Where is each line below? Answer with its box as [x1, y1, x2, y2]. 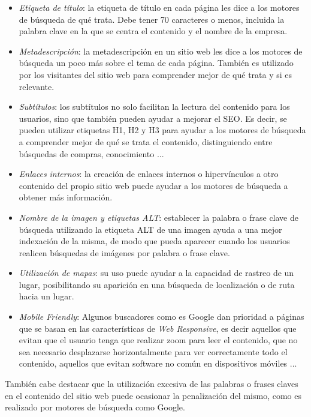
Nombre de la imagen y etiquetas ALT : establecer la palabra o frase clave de [19, 211, 298, 223]
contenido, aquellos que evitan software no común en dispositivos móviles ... [19, 357, 297, 370]
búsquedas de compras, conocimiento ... [19, 147, 164, 160]
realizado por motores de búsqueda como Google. [5, 401, 185, 413]
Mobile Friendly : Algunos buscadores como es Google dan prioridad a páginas [19, 310, 304, 323]
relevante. [19, 80, 55, 92]
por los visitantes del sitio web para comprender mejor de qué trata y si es [19, 68, 292, 80]
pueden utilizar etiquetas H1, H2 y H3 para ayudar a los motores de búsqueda [19, 124, 306, 136]
